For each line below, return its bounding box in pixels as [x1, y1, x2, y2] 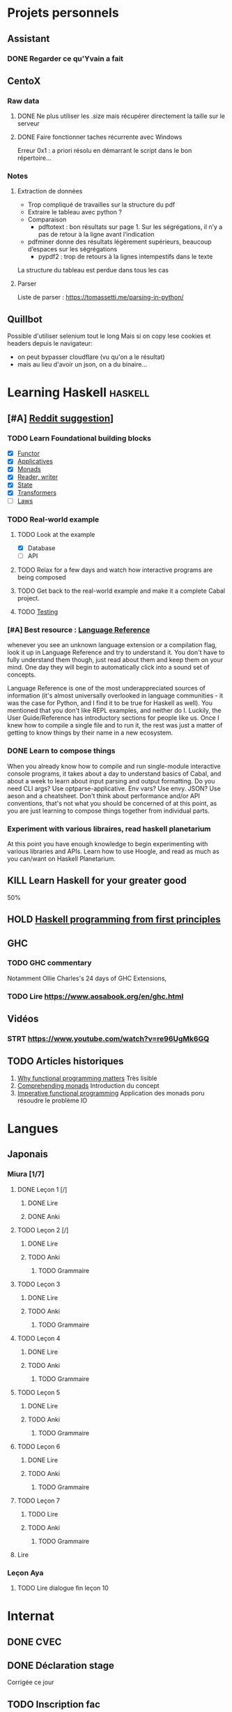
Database [27, 543, 56, 552]
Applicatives [17, 457, 54, 466]
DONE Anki [27, 1212, 61, 1220]
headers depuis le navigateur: [7, 339, 93, 348]
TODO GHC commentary [7, 958, 92, 968]
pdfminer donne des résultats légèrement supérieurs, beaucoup [27, 237, 212, 246]
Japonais [7, 1149, 49, 1160]
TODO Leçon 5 [17, 1388, 61, 1396]
